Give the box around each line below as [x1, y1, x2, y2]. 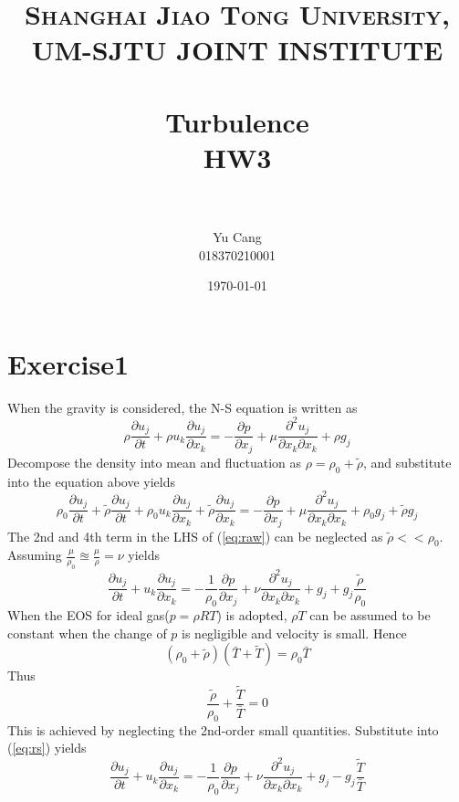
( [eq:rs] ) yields [7, 738, 87, 757]
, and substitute [362, 452, 452, 471]
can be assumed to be [309, 606, 431, 624]
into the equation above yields [7, 471, 176, 491]
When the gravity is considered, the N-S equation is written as [7, 397, 358, 417]
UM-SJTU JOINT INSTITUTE [31, 31, 443, 69]
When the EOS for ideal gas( [7, 606, 170, 624]
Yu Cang [213, 227, 262, 247]
